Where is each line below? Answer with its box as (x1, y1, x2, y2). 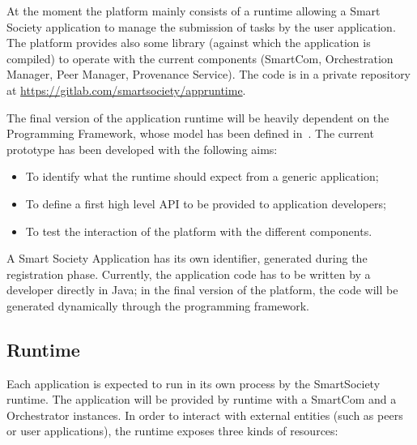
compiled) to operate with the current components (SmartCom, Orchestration (6, 49, 394, 66)
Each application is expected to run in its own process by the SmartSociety (6, 374, 381, 392)
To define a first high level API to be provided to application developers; (25, 195, 386, 212)
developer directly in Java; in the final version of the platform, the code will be (6, 281, 398, 298)
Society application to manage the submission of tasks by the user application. (6, 18, 396, 35)
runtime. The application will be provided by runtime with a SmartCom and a (6, 391, 397, 408)
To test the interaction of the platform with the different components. (25, 222, 372, 239)
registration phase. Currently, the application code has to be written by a (6, 265, 371, 282)
